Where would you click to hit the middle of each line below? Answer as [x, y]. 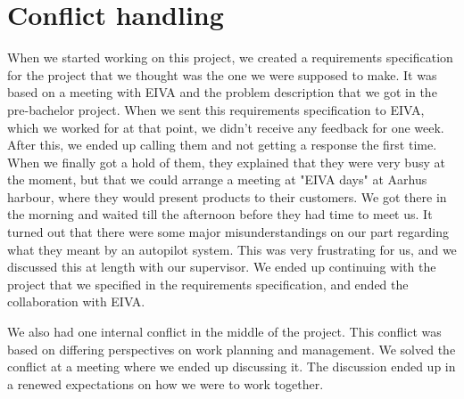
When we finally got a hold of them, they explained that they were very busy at [226, 162]
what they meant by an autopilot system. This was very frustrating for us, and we [232, 249]
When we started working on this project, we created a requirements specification [230, 57]
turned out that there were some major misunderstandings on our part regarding [228, 232]
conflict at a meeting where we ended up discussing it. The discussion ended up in [232, 366]
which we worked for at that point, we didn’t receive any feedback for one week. [226, 127]
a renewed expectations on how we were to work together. [166, 383]
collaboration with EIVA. [76, 301]
